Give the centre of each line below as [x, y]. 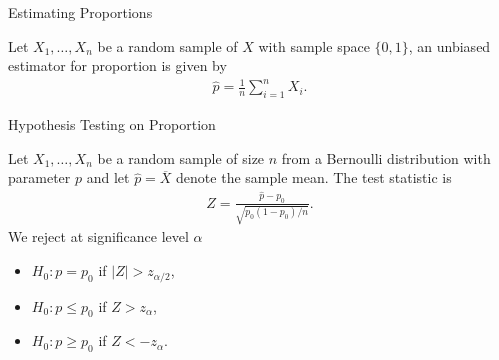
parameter [39, 177]
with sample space [314, 45]
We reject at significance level [98, 236]
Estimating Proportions [80, 12]
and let [108, 177]
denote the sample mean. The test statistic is [314, 177]
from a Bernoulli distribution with [386, 157]
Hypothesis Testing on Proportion [112, 124]
